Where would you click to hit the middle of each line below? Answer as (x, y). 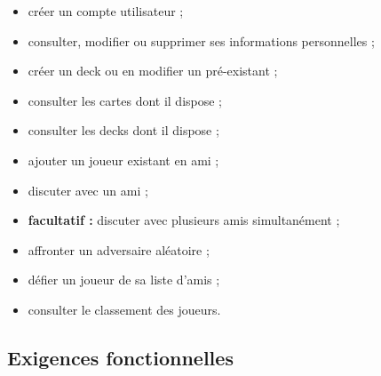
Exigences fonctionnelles (120, 357)
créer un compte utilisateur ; (106, 11)
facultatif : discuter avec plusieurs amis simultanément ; (184, 220)
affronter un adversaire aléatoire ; (119, 249)
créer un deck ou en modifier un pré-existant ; (153, 71)
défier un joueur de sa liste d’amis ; (124, 280)
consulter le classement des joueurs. (124, 309)
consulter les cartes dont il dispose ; (125, 100)
